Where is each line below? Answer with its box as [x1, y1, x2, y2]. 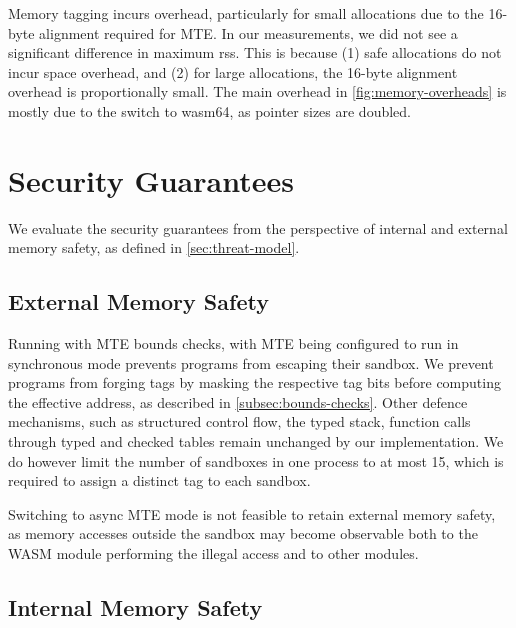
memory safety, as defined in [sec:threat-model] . [8, 237, 300, 258]
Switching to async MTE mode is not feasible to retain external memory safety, [8, 503, 496, 524]
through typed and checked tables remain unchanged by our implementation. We [8, 431, 504, 452]
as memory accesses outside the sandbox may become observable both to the [8, 523, 478, 544]
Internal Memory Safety [8, 592, 263, 622]
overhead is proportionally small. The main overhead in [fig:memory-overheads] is [8, 81, 507, 102]
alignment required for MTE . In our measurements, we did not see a [39, 22, 458, 43]
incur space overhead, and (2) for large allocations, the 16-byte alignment [8, 61, 458, 82]
